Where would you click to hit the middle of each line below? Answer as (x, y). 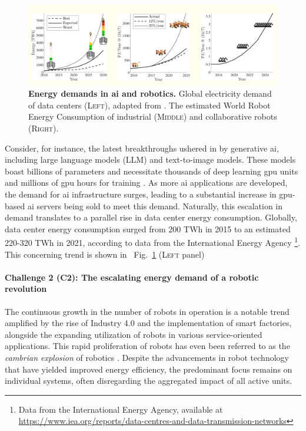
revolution (26, 289)
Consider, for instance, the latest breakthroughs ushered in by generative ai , (142, 148)
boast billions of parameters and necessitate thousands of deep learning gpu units (152, 171)
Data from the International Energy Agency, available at (121, 409)
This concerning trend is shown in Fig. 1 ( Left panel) (105, 254)
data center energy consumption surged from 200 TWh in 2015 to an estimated (148, 228)
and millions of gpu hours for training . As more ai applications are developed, (146, 182)
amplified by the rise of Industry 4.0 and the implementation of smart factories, (148, 323)
